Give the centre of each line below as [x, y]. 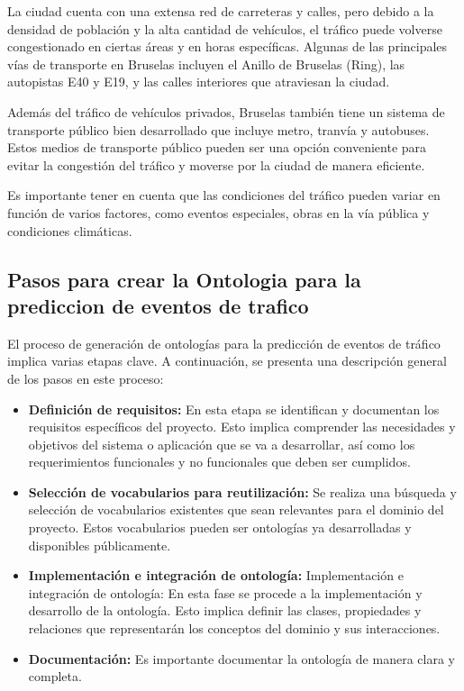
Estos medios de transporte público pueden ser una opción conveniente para [217, 147]
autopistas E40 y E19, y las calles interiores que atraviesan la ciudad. [199, 82]
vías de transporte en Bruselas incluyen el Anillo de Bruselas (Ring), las [206, 64]
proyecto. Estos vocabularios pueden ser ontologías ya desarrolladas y [220, 527]
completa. [55, 676]
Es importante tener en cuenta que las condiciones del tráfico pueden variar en [224, 195]
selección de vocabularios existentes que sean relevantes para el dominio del [236, 509]
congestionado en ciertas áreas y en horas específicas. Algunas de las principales [227, 46]
